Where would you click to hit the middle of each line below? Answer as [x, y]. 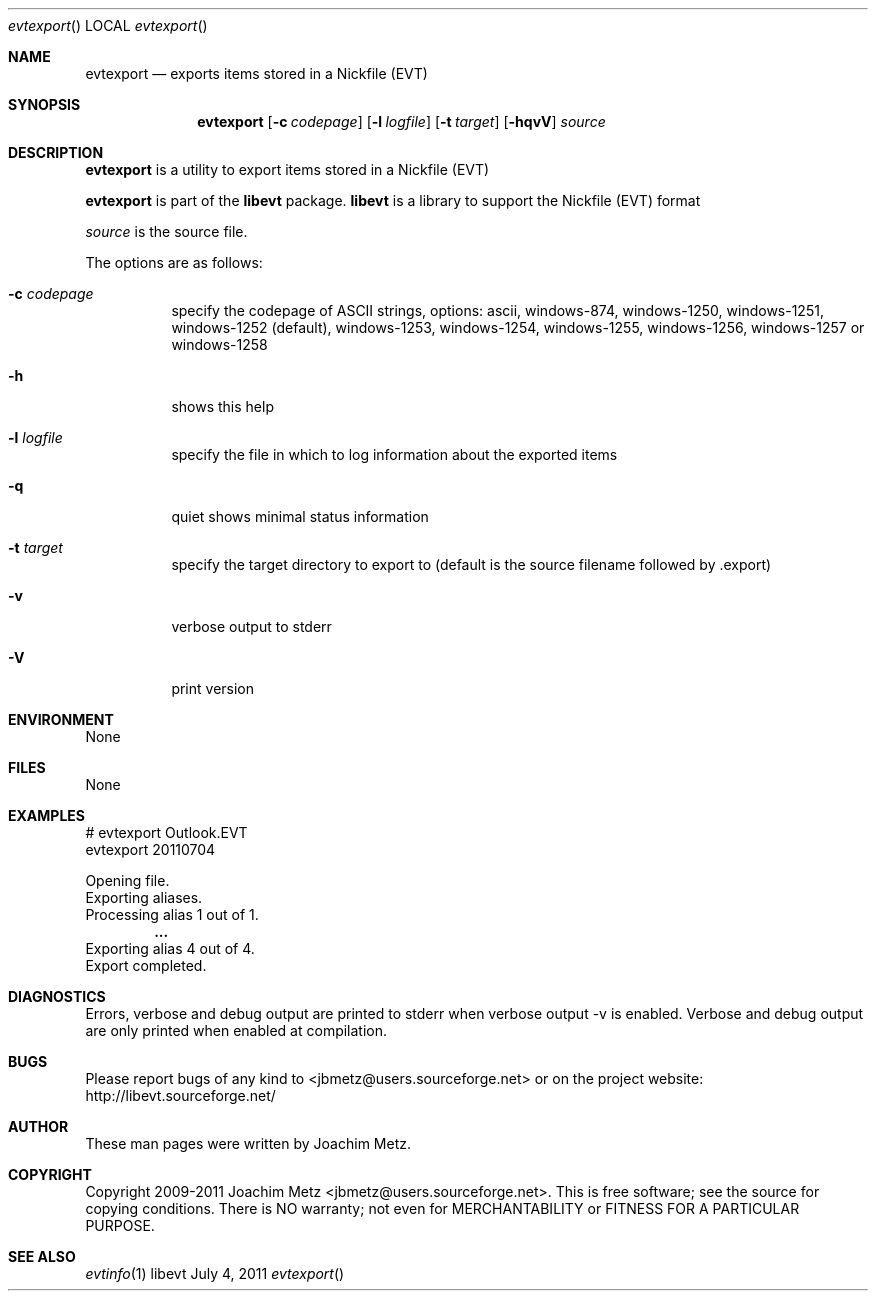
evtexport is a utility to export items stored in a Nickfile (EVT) [287, 169]
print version [213, 688]
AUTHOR [38, 1126]
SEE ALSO [42, 1256]
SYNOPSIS [44, 104]
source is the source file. [166, 231]
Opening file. [127, 880]
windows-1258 [219, 344]
